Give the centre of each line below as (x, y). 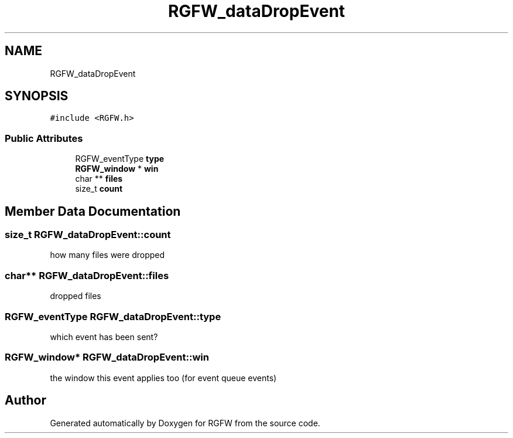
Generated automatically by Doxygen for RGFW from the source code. (185, 423)
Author (25, 400)
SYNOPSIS (37, 96)
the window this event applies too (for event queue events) (163, 378)
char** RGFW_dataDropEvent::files (87, 275)
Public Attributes (44, 138)
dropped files (76, 296)
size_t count (99, 189)
